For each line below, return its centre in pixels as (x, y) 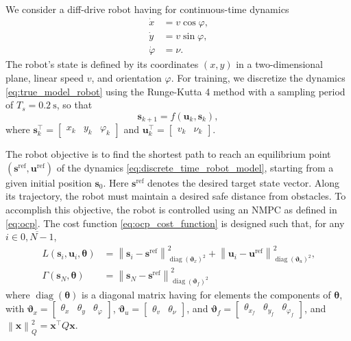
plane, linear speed (45, 77)
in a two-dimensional (280, 64)
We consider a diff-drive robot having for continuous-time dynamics (147, 9)
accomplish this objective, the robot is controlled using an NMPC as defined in (171, 209)
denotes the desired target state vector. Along (244, 182)
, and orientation (126, 77)
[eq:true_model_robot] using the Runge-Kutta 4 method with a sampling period (175, 91)
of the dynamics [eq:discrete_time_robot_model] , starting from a (195, 167)
